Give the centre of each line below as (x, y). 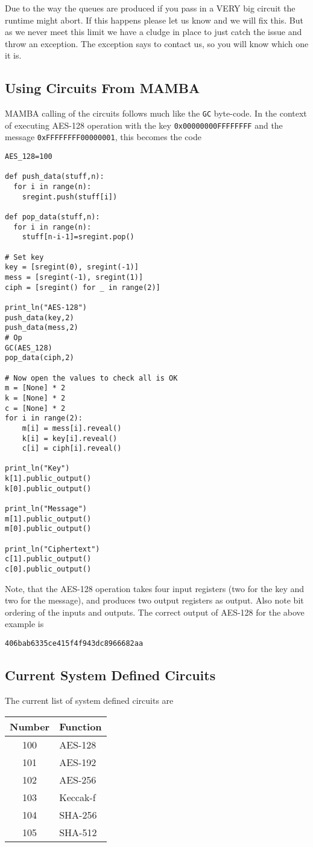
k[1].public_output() (48, 479)
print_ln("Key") (37, 469)
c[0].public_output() (48, 569)
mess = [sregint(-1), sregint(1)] (74, 278)
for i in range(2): (44, 418)
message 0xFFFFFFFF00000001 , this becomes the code (103, 137)
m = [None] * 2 (35, 388)
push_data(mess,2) (42, 328)
